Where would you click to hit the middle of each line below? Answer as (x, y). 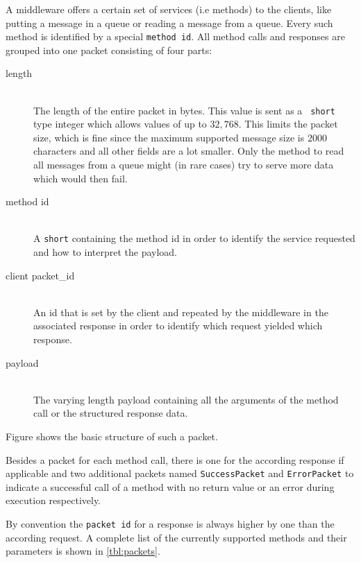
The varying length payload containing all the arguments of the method (186, 399)
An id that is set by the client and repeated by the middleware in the (181, 312)
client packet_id (40, 275)
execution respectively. (53, 500)
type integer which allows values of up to (120, 124)
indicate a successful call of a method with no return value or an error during (170, 486)
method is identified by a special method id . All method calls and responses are (175, 36)
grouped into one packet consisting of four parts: (109, 50)
